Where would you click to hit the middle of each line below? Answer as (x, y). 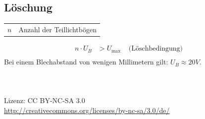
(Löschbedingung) (155, 49)
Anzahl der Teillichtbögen (57, 29)
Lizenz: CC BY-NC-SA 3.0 (45, 100)
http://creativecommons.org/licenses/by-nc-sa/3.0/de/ (87, 110)
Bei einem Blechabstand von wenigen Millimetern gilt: (86, 62)
